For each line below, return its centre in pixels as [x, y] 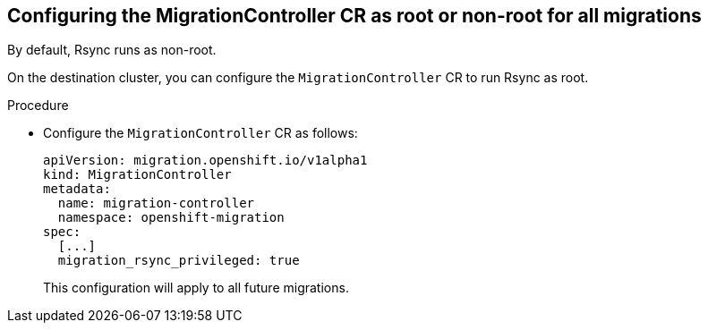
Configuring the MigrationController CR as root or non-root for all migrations [354, 16]
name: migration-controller [156, 203]
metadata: [77, 189]
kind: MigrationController [137, 175]
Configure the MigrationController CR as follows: [200, 133]
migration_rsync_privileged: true [179, 261]
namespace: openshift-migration [171, 218]
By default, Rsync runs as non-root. [112, 50]
